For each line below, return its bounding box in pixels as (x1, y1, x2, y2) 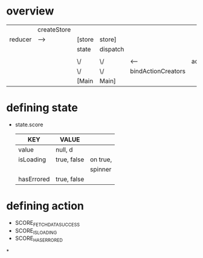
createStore (37, 25, 71, 34)
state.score (14, 121, 43, 128)
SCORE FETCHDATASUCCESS (14, 219, 80, 228)
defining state (6, 101, 79, 115)
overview (6, 4, 54, 18)
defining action (6, 199, 85, 213)
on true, (89, 155, 112, 164)
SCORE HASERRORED (14, 234, 63, 243)
